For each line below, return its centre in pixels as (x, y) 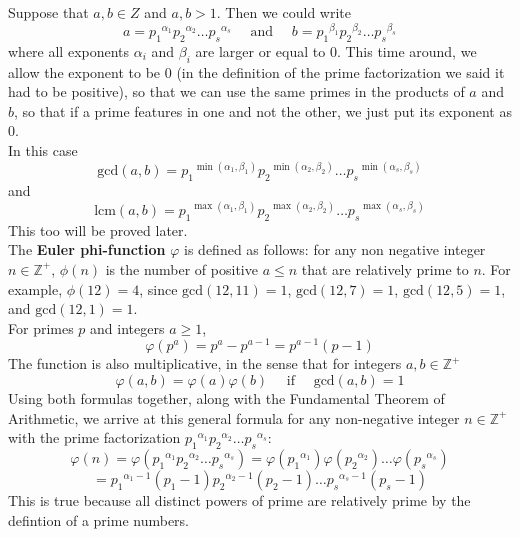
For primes (41, 327)
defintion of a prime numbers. (99, 519)
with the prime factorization (94, 437)
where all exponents (69, 50)
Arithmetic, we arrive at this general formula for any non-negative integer (234, 417)
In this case (43, 150)
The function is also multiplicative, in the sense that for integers (205, 363)
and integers (127, 327)
